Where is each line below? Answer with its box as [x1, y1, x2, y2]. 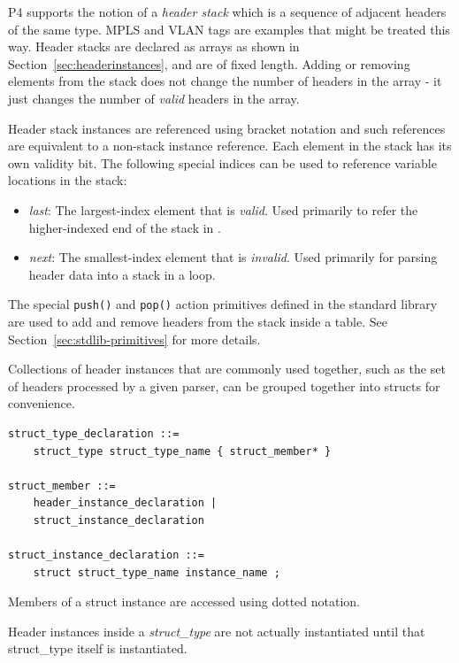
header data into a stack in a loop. [28, 265, 216, 283]
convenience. [8, 394, 75, 412]
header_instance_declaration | [33, 497, 218, 510]
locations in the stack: [8, 171, 127, 189]
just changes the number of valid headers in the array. [8, 89, 300, 107]
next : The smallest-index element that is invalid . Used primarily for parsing [28, 248, 438, 266]
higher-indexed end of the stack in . [28, 218, 221, 236]
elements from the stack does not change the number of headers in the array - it [8, 72, 442, 90]
